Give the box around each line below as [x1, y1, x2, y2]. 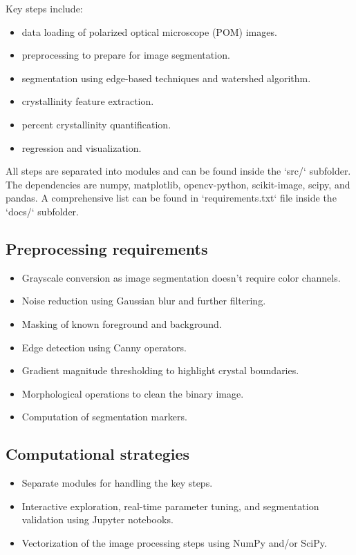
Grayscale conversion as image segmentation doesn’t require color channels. [21, 270, 341, 284]
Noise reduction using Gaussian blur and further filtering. [21, 293, 266, 308]
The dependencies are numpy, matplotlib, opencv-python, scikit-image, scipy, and [6, 177, 350, 191]
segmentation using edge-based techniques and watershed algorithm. [21, 70, 311, 85]
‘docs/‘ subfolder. [6, 204, 79, 218]
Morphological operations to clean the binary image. [21, 386, 244, 400]
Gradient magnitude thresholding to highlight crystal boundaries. [21, 363, 299, 378]
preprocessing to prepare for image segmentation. [21, 48, 230, 62]
